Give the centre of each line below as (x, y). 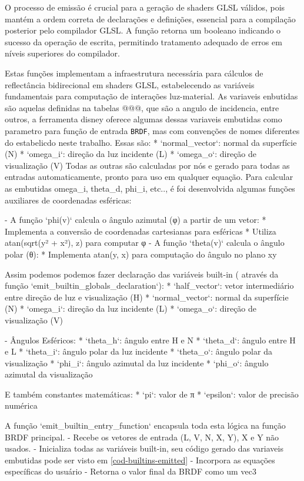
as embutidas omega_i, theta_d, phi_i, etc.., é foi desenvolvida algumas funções (150, 188)
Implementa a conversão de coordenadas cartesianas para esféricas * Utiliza (141, 231)
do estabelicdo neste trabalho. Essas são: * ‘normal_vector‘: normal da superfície (151, 142)
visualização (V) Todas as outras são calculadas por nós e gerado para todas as (147, 165)
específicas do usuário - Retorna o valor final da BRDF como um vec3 (131, 471)
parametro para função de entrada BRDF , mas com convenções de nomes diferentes (152, 130)
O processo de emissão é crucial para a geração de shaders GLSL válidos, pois (145, 7)
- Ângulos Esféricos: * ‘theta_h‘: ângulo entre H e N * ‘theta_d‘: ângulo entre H (150, 340)
